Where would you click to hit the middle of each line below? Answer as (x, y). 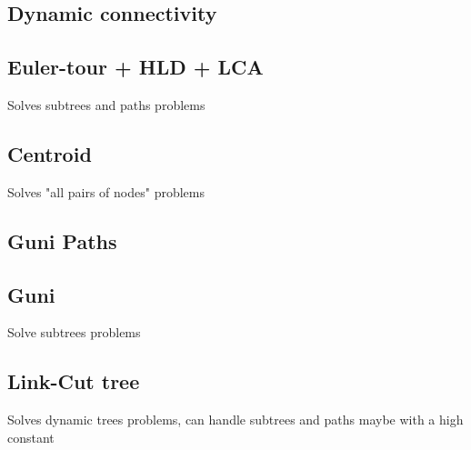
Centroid (50, 153)
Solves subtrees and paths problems (106, 104)
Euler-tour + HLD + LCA (135, 67)
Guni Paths (62, 240)
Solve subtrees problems (74, 332)
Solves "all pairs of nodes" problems (106, 191)
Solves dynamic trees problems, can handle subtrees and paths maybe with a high (235, 420)
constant (31, 437)
